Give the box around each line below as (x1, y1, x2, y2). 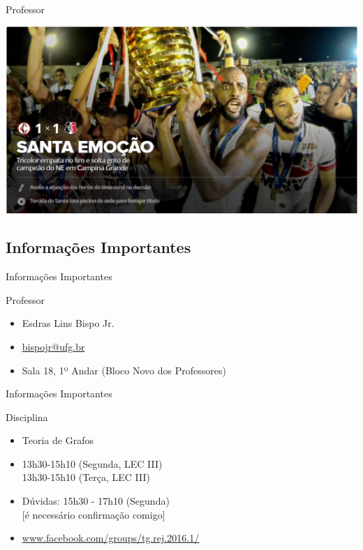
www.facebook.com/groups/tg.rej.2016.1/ (22, 530, 200, 545)
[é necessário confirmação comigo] (22, 507, 165, 521)
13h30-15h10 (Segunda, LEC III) (22, 456, 163, 471)
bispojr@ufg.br (22, 339, 85, 353)
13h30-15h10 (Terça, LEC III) (22, 470, 151, 484)
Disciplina (6, 409, 48, 424)
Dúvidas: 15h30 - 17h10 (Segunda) (22, 494, 170, 508)
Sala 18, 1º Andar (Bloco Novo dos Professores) (22, 362, 226, 377)
